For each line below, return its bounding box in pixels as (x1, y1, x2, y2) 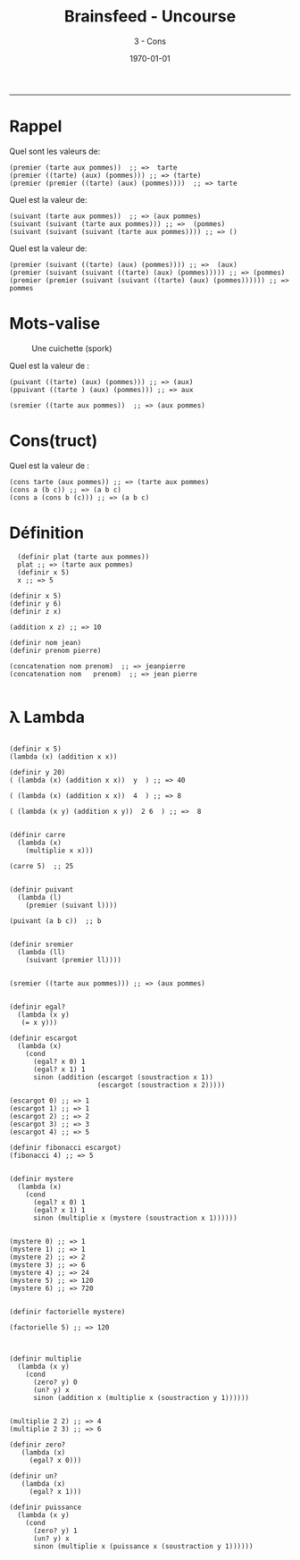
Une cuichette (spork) (31, 342, 112, 354)
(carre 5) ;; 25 (9, 861, 74, 870)
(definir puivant (9, 885, 74, 894)
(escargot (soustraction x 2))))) (96, 1080, 226, 1089)
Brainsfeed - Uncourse (63, 6, 237, 27)
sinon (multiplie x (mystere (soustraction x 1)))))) (32, 1213, 238, 1222)
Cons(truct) (9, 431, 98, 450)
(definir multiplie (9, 1354, 82, 1363)
